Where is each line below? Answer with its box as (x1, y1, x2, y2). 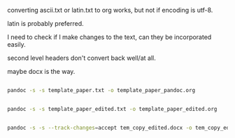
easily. (7, 40, 26, 48)
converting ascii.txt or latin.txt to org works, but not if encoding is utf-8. (7, 6, 213, 14)
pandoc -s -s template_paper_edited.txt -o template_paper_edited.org (7, 105, 218, 112)
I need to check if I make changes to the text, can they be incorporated (7, 33, 212, 41)
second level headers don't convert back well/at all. (7, 54, 156, 62)
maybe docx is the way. (7, 68, 76, 75)
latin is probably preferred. (7, 20, 84, 27)
